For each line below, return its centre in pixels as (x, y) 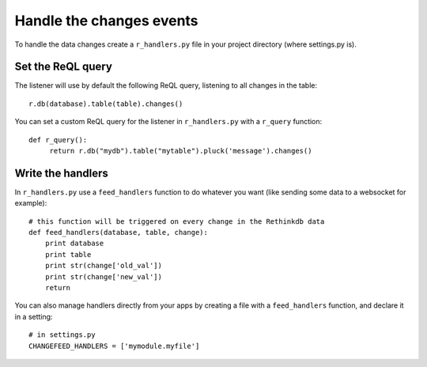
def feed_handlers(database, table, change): (119, 233)
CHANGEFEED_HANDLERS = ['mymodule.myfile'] (114, 346)
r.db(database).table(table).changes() (106, 104)
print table (68, 254)
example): (31, 203)
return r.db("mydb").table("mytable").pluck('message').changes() (181, 151)
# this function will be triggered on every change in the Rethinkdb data (177, 221)
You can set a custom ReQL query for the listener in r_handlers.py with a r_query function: (168, 122)
